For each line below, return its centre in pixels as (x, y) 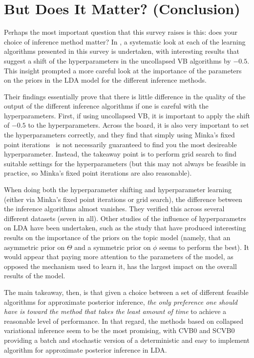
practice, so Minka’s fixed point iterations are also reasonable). (98, 173)
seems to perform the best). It (204, 247)
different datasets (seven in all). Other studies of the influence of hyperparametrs (125, 218)
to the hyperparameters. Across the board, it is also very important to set (138, 125)
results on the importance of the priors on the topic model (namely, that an (117, 237)
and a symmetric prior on (113, 247)
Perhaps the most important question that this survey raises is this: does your (121, 32)
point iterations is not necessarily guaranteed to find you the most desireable (120, 144)
